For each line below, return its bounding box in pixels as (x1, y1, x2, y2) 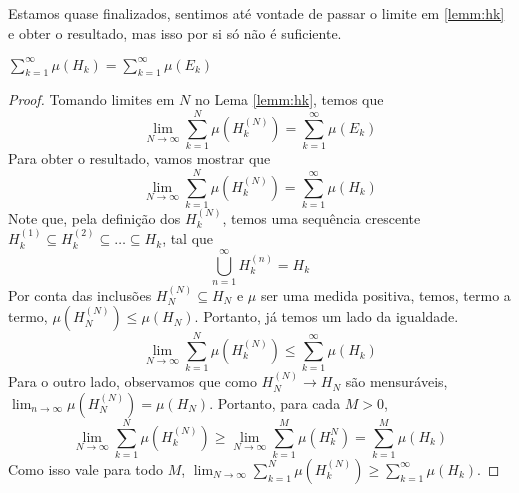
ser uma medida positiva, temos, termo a (260, 284, 511, 305)
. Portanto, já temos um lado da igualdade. (194, 306, 459, 327)
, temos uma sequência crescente (222, 207, 421, 228)
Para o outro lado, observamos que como (8, 371, 257, 392)
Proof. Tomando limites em (8, 89, 175, 110)
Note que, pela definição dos (8, 207, 181, 228)
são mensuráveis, (345, 371, 448, 392)
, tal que (162, 228, 214, 249)
